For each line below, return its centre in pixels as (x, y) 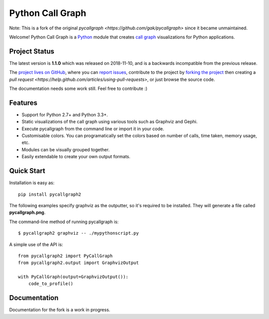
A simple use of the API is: (36, 244)
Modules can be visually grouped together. (66, 149)
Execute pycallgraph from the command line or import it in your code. (93, 129)
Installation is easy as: (32, 183)
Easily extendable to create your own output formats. (76, 157)
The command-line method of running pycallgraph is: (64, 222)
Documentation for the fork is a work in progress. (60, 310)
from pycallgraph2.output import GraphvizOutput (78, 263)
